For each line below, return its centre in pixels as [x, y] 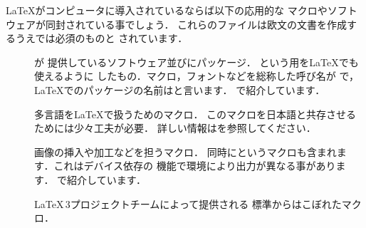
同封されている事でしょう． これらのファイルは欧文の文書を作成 [196, 24]
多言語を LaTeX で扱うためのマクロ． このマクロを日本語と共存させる [195, 114]
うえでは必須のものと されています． [101, 38]
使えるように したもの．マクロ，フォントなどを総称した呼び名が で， [197, 76]
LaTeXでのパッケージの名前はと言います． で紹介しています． [180, 89]
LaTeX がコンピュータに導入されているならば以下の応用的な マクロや [167, 10]
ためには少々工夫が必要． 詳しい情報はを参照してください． [175, 128]
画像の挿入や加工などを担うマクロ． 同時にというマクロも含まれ [185, 151]
